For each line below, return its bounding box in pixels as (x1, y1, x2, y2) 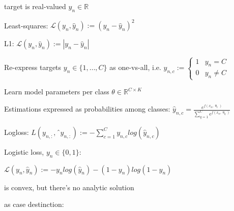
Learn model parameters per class (4, 86, 109, 97)
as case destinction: (4, 199, 64, 209)
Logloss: (4, 126, 29, 137)
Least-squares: (4, 20, 48, 30)
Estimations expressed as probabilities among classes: (4, 103, 170, 114)
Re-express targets (4, 62, 62, 73)
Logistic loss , (4, 146, 44, 157)
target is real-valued (4, 1, 66, 11)
